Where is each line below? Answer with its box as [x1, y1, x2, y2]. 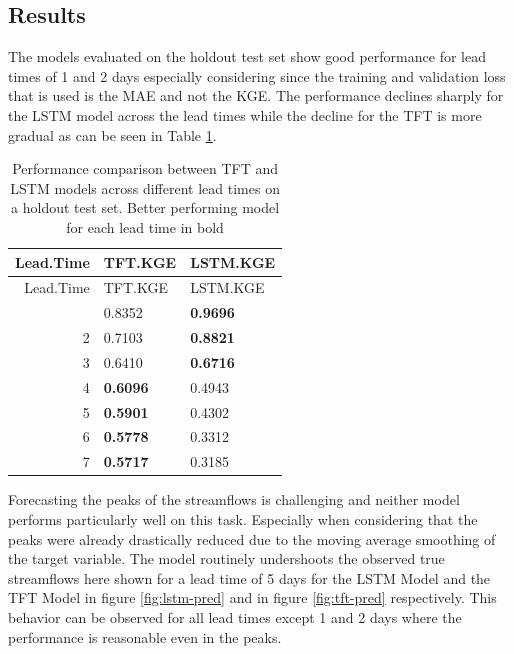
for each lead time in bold [66, 216, 224, 237]
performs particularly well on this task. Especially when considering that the [8, 508, 478, 529]
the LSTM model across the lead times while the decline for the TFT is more [8, 104, 482, 125]
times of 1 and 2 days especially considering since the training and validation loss [8, 65, 506, 86]
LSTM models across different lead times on [10, 177, 280, 198]
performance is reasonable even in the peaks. [8, 626, 282, 647]
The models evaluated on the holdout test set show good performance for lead [8, 46, 486, 67]
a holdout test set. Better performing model [11, 197, 280, 218]
